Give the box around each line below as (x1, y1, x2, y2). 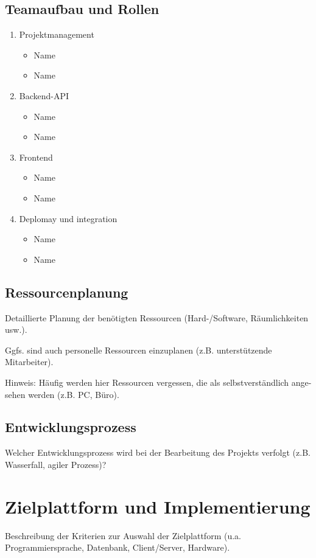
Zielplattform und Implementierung (5, 493, 311, 518)
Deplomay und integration (19, 212, 118, 225)
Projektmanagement (19, 28, 94, 41)
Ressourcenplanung (5, 282, 128, 301)
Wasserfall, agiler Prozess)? (5, 458, 107, 470)
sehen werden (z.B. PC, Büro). (5, 388, 119, 400)
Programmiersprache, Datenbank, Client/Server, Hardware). (5, 541, 230, 554)
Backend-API (19, 89, 69, 102)
